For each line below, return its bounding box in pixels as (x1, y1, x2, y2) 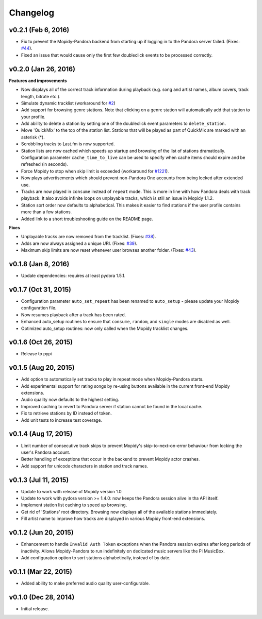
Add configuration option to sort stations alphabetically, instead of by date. (21, 554, 171, 561)
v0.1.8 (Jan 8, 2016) (9, 260, 70, 268)
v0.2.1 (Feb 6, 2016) (9, 26, 70, 34)
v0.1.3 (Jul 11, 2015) (9, 476, 69, 484)
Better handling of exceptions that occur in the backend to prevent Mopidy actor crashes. (21, 456, 200, 462)
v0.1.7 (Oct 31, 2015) (9, 285, 71, 293)
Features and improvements (9, 78, 67, 84)
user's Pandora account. (21, 449, 70, 455)
